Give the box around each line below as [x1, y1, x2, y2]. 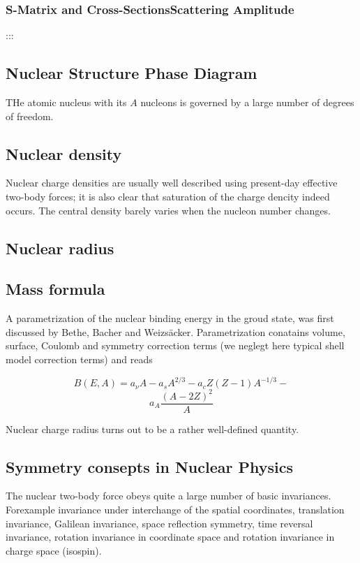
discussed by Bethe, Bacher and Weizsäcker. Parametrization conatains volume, [6, 324, 345, 339]
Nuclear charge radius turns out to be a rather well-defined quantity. [6, 421, 299, 436]
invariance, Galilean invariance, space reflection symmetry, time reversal [6, 516, 313, 530]
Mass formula [6, 278, 105, 300]
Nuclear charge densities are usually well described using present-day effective [6, 175, 338, 190]
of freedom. [6, 108, 54, 123]
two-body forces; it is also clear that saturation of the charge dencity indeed [6, 189, 330, 203]
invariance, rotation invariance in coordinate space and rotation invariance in [6, 529, 335, 544]
